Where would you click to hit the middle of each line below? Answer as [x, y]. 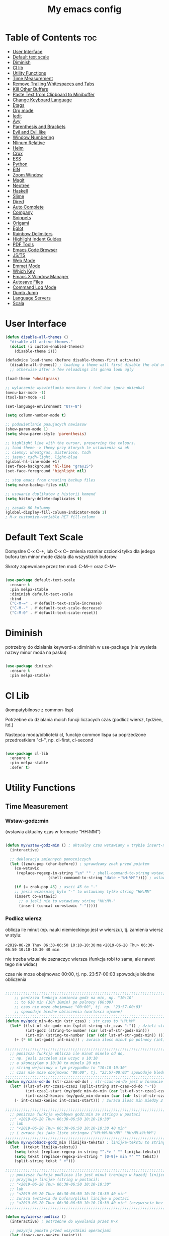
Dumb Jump [25, 292]
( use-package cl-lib [27, 754]
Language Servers [32, 298]
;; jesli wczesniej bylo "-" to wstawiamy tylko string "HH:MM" [83, 891]
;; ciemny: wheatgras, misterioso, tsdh [48, 452]
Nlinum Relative [29, 143]
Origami [21, 223]
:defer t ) [20, 768]
